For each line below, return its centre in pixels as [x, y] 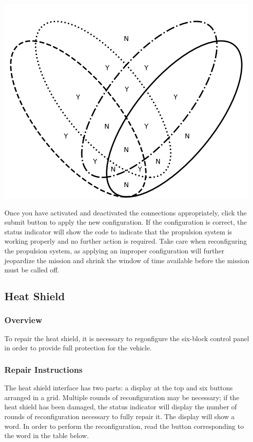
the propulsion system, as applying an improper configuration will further [114, 250]
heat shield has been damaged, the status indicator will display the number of [121, 407]
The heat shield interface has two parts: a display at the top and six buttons [119, 388]
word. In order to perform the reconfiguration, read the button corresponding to [124, 426]
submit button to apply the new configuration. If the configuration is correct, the [126, 222]
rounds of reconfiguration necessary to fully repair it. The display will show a [120, 416]
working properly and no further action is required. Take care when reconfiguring [126, 241]
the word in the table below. [47, 435]
